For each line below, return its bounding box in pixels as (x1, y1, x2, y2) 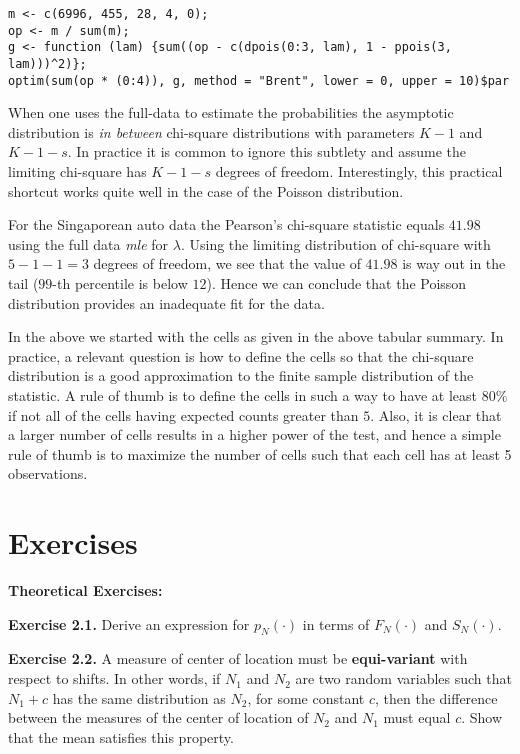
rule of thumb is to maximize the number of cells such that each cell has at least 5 (8, 443, 512, 464)
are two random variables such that (295, 668, 512, 689)
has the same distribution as (52, 687, 226, 708)
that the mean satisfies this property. (8, 726, 234, 747)
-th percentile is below (52, 273, 188, 294)
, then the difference (374, 687, 498, 708)
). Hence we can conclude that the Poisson (206, 273, 467, 294)
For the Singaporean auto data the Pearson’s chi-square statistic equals (8, 214, 445, 235)
